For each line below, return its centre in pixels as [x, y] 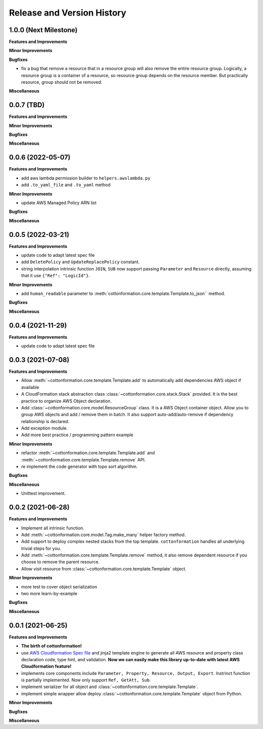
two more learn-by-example [49, 594]
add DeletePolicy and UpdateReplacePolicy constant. [80, 262]
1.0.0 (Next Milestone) [43, 30]
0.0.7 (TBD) [27, 105]
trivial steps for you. [41, 548]
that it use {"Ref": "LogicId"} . [56, 276]
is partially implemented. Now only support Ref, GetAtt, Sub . [86, 680]
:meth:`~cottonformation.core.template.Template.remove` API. [84, 460]
